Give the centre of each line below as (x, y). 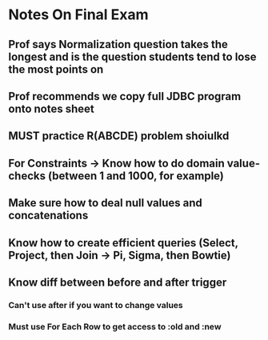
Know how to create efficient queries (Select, (123, 243)
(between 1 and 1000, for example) (136, 176)
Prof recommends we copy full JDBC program (125, 96)
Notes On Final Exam (79, 15)
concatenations (48, 216)
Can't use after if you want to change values (96, 305)
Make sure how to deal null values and (105, 203)
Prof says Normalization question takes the (118, 44)
